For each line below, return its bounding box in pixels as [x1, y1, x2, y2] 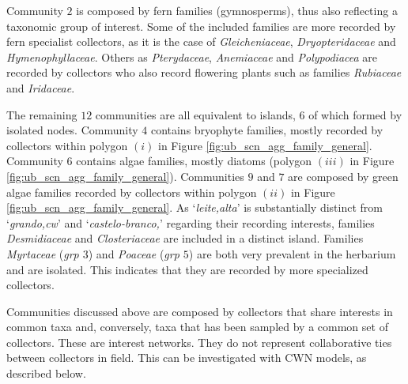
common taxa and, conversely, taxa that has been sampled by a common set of [6, 318, 388, 335]
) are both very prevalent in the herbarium [188, 245, 396, 262]
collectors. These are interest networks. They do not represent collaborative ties [6, 333, 392, 350]
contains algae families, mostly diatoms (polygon [76, 152, 312, 169]
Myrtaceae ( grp [6, 245, 79, 262]
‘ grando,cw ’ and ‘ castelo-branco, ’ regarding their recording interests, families [6, 214, 375, 231]
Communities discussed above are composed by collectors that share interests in [6, 303, 393, 319]
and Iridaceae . [6, 79, 75, 96]
